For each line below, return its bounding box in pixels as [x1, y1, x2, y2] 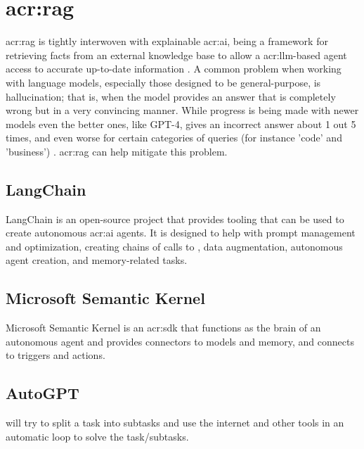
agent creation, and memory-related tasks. [6, 253, 188, 267]
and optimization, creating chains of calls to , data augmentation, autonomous [6, 239, 343, 253]
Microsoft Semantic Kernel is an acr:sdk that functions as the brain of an [6, 320, 321, 335]
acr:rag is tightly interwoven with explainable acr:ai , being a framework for [6, 34, 328, 49]
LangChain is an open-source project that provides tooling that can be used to [6, 211, 344, 226]
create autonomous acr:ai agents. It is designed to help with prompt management [6, 225, 356, 240]
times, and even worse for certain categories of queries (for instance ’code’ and [6, 130, 342, 145]
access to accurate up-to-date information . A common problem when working [6, 61, 342, 76]
